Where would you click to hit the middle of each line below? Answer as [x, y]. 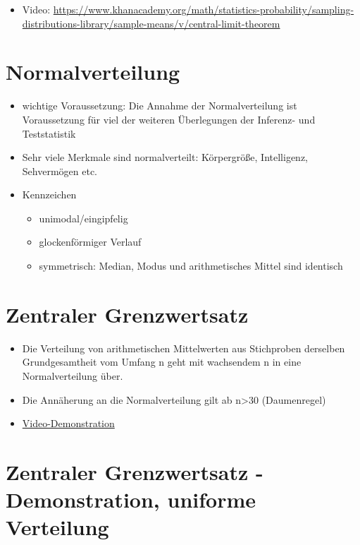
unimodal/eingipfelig [83, 218]
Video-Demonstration [68, 423]
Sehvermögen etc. [60, 170]
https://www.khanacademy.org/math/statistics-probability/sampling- [204, 9]
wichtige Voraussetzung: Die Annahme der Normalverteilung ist [160, 106]
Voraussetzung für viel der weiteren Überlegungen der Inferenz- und [169, 119]
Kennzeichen [49, 194]
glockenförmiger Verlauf [90, 242]
